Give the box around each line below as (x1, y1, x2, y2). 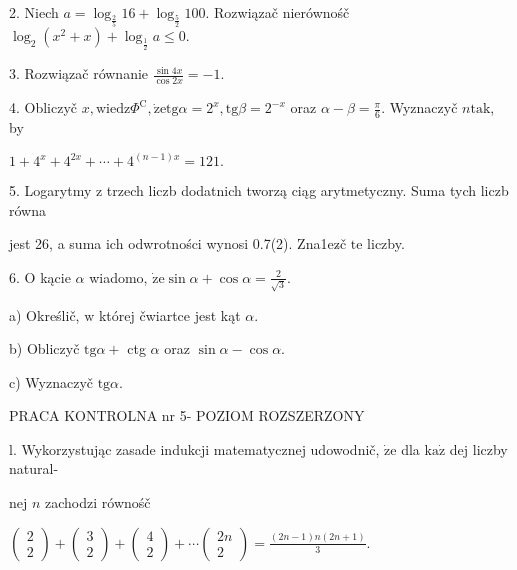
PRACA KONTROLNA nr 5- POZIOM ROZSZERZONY (9, 405, 365, 426)
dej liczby (449, 438, 508, 459)
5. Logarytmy (9, 180, 92, 201)
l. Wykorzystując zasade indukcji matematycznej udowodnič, (9, 438, 380, 459)
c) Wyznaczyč (9, 371, 93, 392)
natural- (9, 458, 59, 479)
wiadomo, (89, 266, 148, 287)
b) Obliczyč (9, 338, 80, 359)
